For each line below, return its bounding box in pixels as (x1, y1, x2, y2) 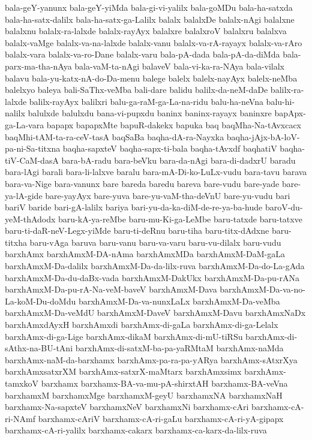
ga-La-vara (5, 118, 44, 131)
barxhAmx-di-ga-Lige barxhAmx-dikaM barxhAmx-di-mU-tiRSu (5, 330, 243, 342)
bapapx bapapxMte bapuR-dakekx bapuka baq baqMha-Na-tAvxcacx (46, 118, 301, 131)
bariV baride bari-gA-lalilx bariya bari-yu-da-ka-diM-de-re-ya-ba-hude (5, 201, 263, 213)
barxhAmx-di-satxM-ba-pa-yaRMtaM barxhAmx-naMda (75, 342, 284, 354)
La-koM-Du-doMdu (5, 294, 76, 307)
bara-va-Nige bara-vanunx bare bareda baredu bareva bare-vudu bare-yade (5, 177, 280, 189)
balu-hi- (266, 95, 295, 107)
